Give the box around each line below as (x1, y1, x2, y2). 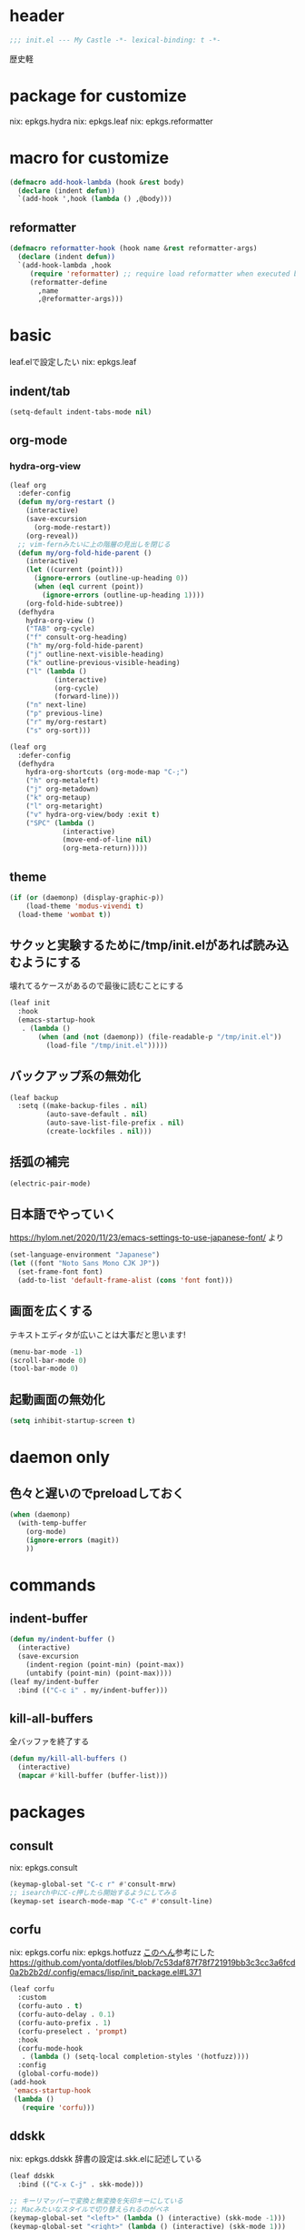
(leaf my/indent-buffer (9, 1677, 100, 1686)
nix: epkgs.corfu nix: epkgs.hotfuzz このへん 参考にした (9, 1947, 215, 1958)
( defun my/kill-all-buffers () (9, 1754, 128, 1763)
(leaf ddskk (9, 2172, 54, 2181)
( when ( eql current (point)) (33, 582, 144, 591)
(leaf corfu (9, 1984, 54, 1993)
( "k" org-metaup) (25, 793, 92, 802)
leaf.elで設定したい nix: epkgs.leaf (9, 357, 137, 368)
